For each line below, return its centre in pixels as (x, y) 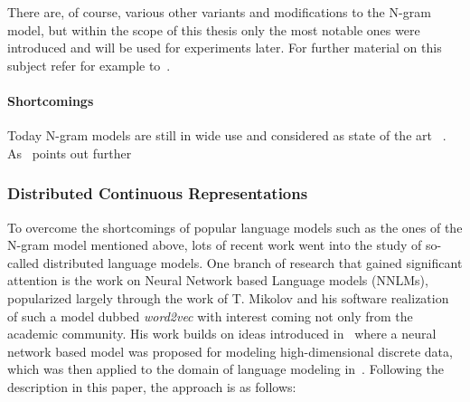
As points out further (70, 153)
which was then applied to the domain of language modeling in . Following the (226, 369)
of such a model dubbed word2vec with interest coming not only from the (210, 316)
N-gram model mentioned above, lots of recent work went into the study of (215, 245)
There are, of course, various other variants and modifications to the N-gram (219, 12)
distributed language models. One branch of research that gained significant (253, 262)
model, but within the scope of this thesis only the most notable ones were (214, 29)
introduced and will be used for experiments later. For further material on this (225, 48)
